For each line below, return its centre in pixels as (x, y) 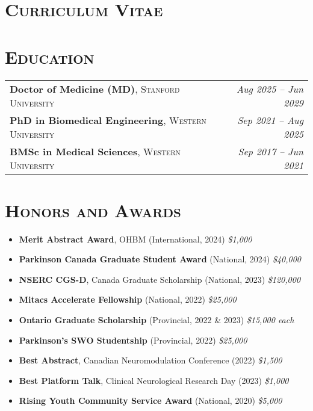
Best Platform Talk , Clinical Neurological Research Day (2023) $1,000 (154, 380)
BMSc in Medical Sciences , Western (95, 151)
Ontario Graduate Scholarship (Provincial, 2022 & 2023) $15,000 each (156, 320)
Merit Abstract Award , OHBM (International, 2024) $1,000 (135, 239)
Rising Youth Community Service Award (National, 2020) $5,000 (150, 400)
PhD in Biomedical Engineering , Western (108, 120)
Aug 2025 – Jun (270, 88)
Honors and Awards (93, 210)
